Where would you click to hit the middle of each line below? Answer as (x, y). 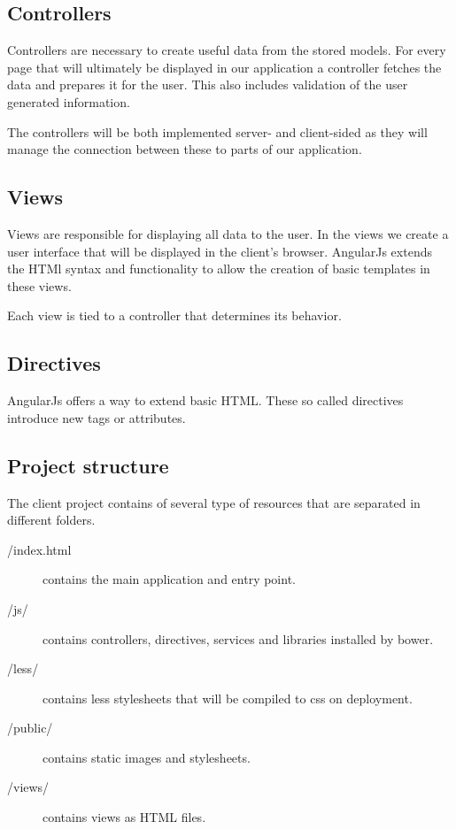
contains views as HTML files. (124, 817)
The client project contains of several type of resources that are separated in (214, 502)
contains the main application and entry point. (169, 579)
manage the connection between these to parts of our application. (185, 149)
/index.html (39, 549)
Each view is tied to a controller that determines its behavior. (174, 315)
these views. (39, 285)
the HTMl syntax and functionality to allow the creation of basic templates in (219, 269)
